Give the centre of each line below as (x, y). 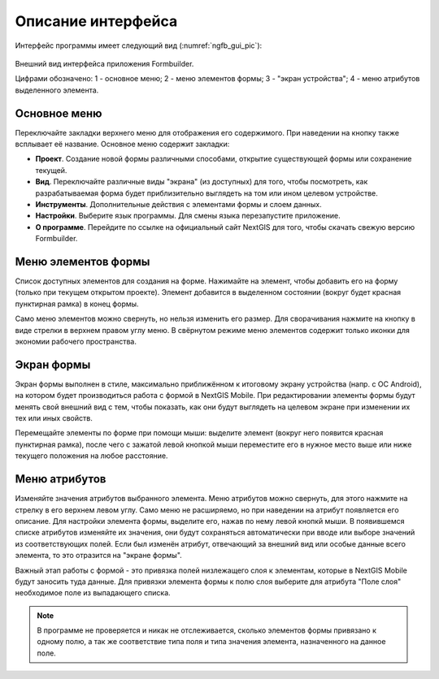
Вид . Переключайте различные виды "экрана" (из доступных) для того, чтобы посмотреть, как (202, 182)
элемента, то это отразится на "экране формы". (98, 556)
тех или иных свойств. (54, 418)
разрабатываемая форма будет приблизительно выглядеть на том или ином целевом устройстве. (206, 193)
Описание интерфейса (96, 21)
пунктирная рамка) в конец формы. (77, 304)
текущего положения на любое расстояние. (91, 456)
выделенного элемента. (57, 90)
